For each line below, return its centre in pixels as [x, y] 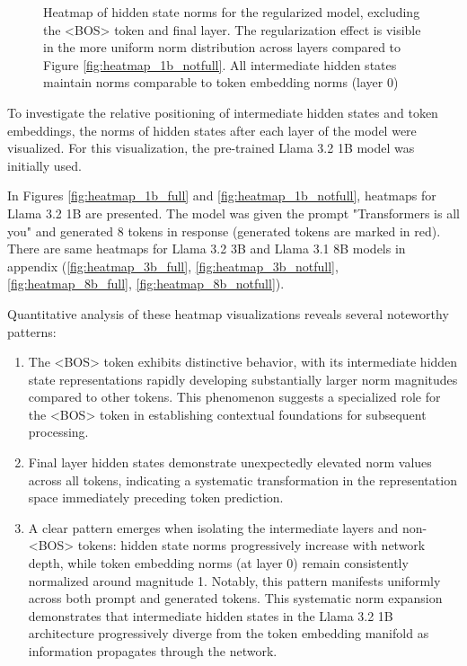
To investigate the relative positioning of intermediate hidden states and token [223, 112]
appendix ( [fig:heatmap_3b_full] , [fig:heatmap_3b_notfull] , [173, 266]
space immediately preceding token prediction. [156, 497]
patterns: [32, 331]
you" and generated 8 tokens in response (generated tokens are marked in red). [224, 231]
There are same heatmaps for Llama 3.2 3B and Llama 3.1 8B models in [207, 249]
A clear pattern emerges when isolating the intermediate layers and [213, 527]
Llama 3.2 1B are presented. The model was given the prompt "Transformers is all [233, 213]
